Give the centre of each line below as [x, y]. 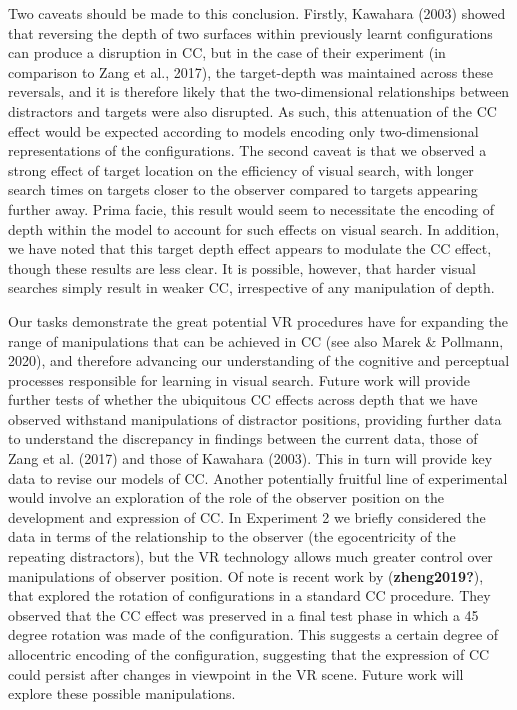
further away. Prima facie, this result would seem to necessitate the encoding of [251, 208]
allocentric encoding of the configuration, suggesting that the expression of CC [249, 654]
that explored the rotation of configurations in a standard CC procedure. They [249, 595]
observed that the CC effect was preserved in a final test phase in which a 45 [243, 614]
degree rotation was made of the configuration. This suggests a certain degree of [253, 634]
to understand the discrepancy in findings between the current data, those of [243, 438]
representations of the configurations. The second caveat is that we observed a [247, 150]
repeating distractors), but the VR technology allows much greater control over [250, 556]
